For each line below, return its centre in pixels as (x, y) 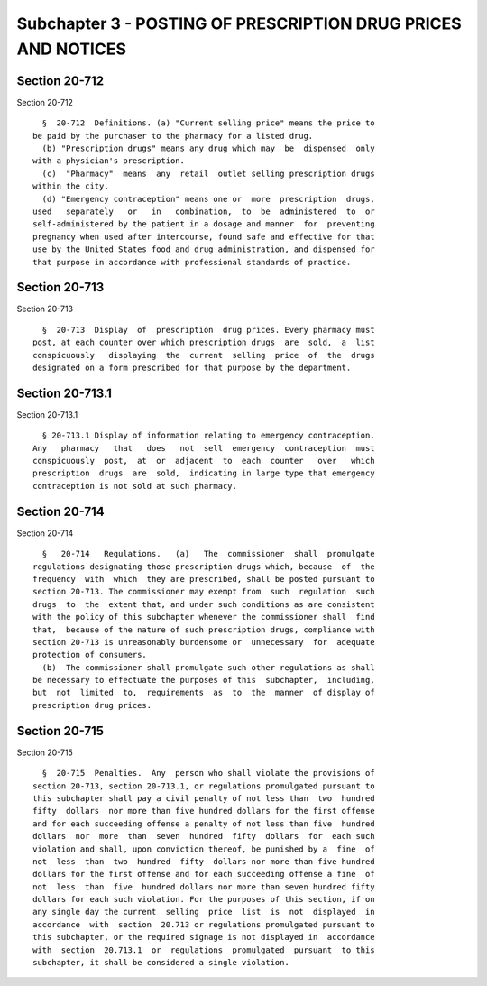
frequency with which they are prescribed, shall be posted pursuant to (204, 579)
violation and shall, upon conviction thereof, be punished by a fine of (204, 849)
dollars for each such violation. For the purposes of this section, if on (204, 899)
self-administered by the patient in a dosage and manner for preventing (204, 224)
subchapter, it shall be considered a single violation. (161, 963)
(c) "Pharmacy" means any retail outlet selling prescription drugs (208, 173)
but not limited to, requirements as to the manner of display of (204, 693)
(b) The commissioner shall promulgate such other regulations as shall (208, 667)
